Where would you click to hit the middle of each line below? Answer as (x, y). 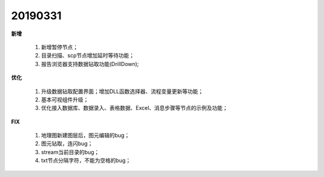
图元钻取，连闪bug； (67, 143)
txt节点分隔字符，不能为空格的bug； (86, 160)
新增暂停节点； (59, 47)
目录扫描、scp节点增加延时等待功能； (88, 55)
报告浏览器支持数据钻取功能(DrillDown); (90, 64)
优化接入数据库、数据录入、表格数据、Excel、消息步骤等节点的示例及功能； (134, 108)
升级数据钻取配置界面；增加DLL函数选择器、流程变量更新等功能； (122, 91)
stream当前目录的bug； (70, 152)
